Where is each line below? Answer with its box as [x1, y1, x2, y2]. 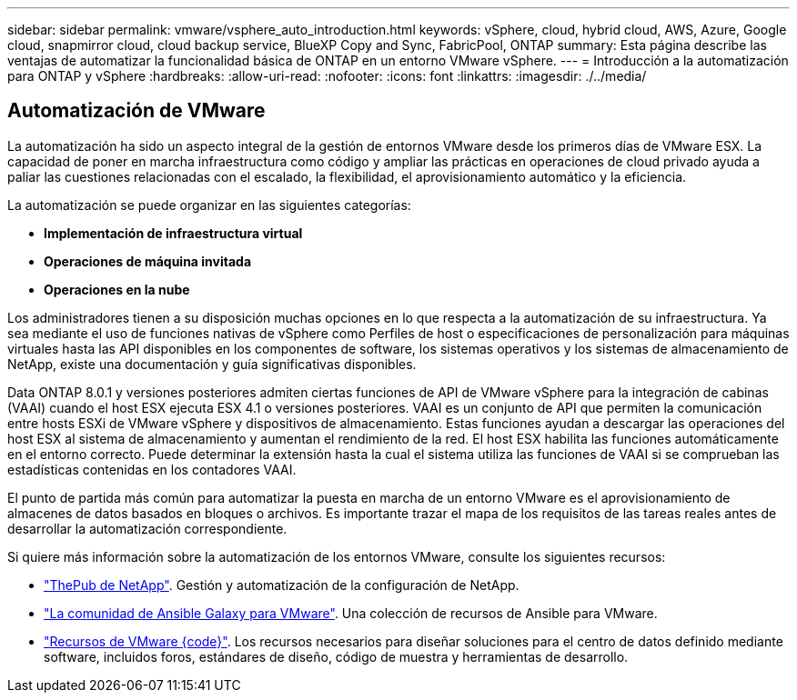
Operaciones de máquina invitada [44, 253, 252, 269]
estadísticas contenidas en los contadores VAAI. [7, 461, 297, 477]
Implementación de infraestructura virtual [44, 225, 303, 241]
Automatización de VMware [7, 99, 266, 123]
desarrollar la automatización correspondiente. [7, 520, 288, 536]
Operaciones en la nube [44, 281, 190, 297]
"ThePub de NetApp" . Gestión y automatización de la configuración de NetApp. [44, 576, 520, 593]
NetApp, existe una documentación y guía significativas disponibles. [7, 355, 417, 372]
